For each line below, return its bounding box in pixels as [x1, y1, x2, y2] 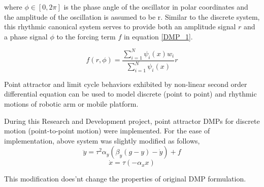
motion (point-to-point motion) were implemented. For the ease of [4, 125, 210, 136]
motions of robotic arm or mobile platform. [4, 99, 139, 109]
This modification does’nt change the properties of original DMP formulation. [4, 173, 246, 184]
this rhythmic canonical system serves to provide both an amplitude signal [4, 21, 236, 32]
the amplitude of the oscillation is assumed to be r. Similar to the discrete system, [4, 11, 260, 22]
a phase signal [4, 31, 48, 41]
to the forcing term [56, 31, 116, 41]
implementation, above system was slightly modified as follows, [4, 135, 200, 146]
